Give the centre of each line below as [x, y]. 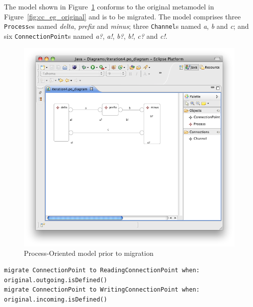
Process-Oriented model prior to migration [89, 253]
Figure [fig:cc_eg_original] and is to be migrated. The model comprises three [123, 16]
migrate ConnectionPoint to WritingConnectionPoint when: [102, 290]
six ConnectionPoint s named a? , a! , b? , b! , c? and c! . [86, 36]
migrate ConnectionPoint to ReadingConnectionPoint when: [102, 270]
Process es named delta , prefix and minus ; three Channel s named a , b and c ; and [126, 26]
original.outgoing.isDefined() [56, 280]
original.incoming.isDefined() [56, 299]
